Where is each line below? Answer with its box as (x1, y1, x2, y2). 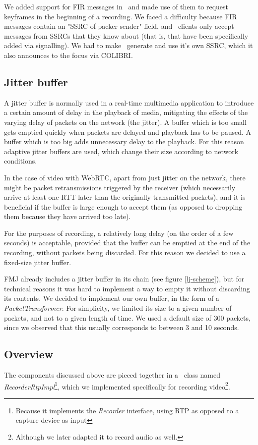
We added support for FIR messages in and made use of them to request (4, 1, 229, 11)
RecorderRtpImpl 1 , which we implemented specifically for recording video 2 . (4, 380, 230, 391)
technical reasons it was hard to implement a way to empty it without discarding (4, 283, 250, 293)
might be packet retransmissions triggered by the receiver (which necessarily (4, 182, 236, 192)
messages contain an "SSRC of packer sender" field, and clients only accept (4, 21, 234, 31)
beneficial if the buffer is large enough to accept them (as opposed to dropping (4, 201, 243, 212)
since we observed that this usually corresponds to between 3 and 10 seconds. (4, 322, 239, 333)
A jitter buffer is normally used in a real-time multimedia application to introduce (4, 97, 254, 108)
